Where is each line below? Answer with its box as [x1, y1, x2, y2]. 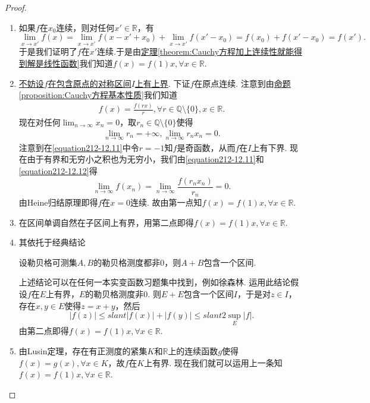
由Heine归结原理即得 [18, 196, 98, 209]
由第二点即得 [18, 325, 69, 337]
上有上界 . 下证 [134, 77, 190, 89]
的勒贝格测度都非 [93, 256, 161, 268]
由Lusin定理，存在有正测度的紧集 [18, 345, 148, 357]
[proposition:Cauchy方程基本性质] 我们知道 [18, 89, 177, 101]
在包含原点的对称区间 [48, 77, 131, 89]
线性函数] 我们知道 [43, 57, 113, 69]
